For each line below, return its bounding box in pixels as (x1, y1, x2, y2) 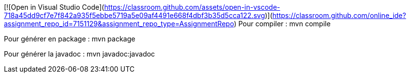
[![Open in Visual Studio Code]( (4, 3, 104, 11)
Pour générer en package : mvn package (4, 35, 136, 43)
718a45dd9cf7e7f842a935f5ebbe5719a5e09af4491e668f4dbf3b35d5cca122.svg (4, 11, 265, 19)
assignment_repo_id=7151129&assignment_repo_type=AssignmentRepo (4, 19, 234, 28)
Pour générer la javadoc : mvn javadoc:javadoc (4, 50, 155, 58)
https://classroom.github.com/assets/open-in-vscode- (104, 3, 280, 11)
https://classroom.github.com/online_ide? (272, 11, 406, 19)
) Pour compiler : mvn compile (234, 19, 331, 28)
